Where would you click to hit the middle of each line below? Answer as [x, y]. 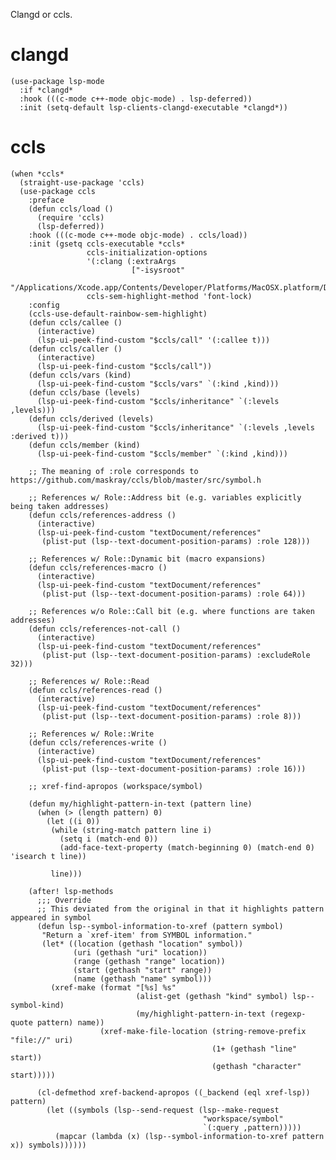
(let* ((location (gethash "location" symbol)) [142, 944]
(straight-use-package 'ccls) [82, 182]
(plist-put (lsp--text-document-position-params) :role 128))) [176, 541]
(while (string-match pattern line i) [131, 830]
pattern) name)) [70, 1022]
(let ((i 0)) [73, 821]
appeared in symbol [51, 917]
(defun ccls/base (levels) [84, 392]
